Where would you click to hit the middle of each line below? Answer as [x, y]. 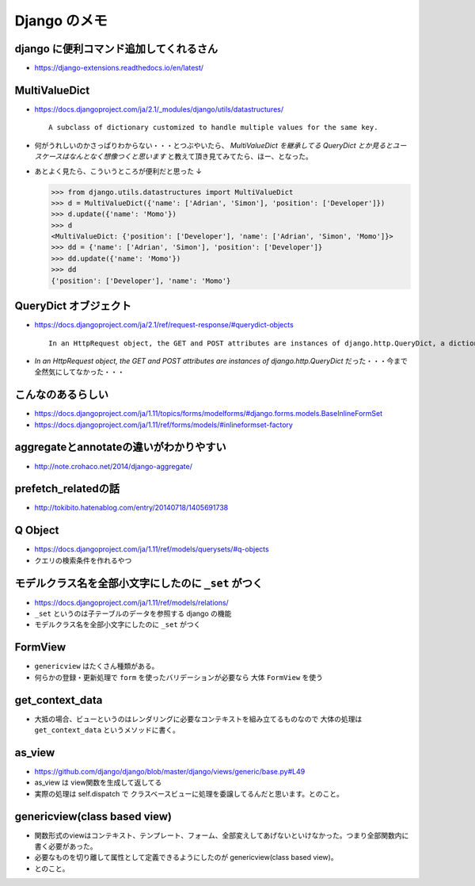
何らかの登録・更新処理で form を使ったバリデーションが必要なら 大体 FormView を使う [179, 677]
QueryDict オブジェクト [73, 306]
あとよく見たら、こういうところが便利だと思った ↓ [118, 171]
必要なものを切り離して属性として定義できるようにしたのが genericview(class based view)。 [186, 857]
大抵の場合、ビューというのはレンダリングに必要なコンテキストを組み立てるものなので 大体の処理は [198, 719]
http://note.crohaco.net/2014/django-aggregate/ [114, 466]
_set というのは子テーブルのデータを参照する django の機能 [133, 613]
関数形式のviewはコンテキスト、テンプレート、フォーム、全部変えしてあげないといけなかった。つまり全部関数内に [222, 835]
